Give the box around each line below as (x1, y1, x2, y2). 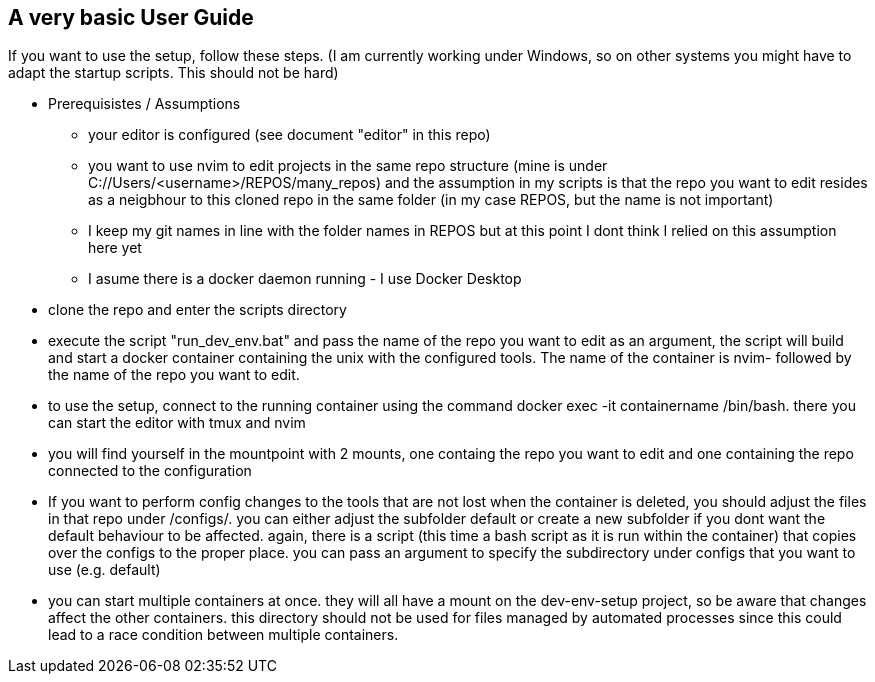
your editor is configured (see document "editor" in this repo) (88, 126, 491, 144)
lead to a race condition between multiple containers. (48, 626, 399, 644)
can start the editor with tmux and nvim (48, 414, 306, 432)
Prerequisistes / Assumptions (48, 95, 241, 113)
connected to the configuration (48, 462, 252, 480)
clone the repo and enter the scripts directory (48, 301, 347, 319)
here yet (88, 239, 142, 257)
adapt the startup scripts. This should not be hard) (8, 64, 339, 82)
